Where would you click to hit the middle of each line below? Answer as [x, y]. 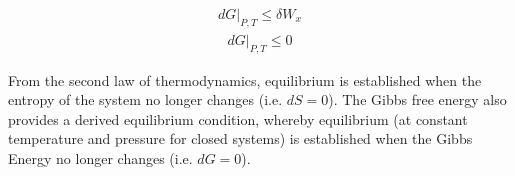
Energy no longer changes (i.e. [100, 158]
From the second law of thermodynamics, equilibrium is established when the [245, 79]
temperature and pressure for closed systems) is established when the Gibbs [240, 138]
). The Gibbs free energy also [417, 99]
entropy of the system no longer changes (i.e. [145, 99]
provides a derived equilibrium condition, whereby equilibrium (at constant [238, 118]
